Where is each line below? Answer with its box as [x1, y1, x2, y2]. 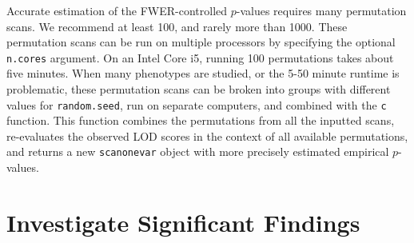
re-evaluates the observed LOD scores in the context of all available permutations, [6, 127, 408, 144]
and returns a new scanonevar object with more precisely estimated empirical [6, 143, 389, 160]
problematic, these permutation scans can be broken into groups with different [6, 81, 391, 98]
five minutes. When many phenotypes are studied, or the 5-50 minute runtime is [6, 65, 400, 82]
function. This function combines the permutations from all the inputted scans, [6, 112, 395, 129]
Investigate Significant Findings [6, 205, 360, 238]
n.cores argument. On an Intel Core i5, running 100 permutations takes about [6, 49, 394, 66]
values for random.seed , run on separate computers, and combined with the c [6, 96, 387, 113]
